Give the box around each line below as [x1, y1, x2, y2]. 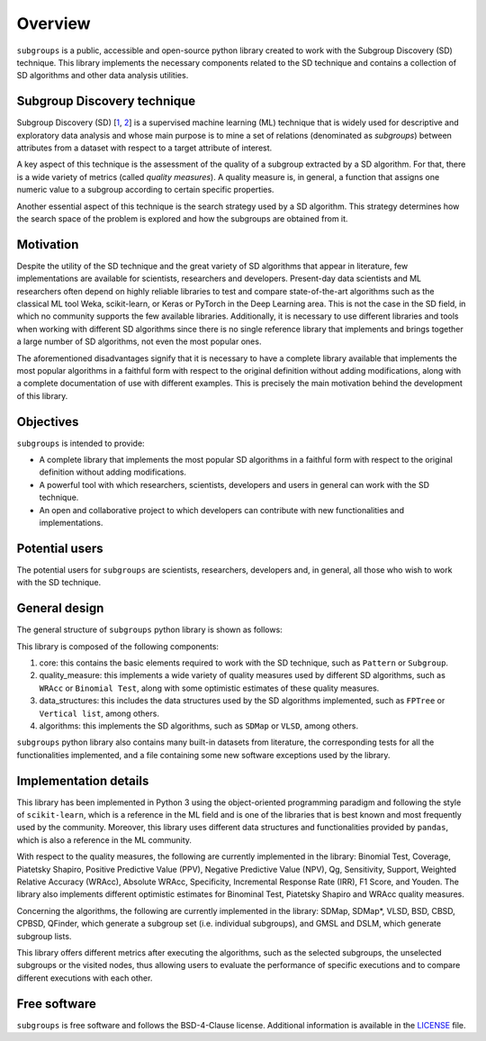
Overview [16, 14, 91, 33]
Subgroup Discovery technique [16, 94, 196, 109]
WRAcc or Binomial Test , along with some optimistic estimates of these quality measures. [39, 683, 380, 693]
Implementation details [16, 773, 149, 788]
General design [16, 601, 104, 616]
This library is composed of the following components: [16, 640, 220, 652]
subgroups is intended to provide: [16, 438, 145, 448]
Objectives [16, 414, 79, 430]
